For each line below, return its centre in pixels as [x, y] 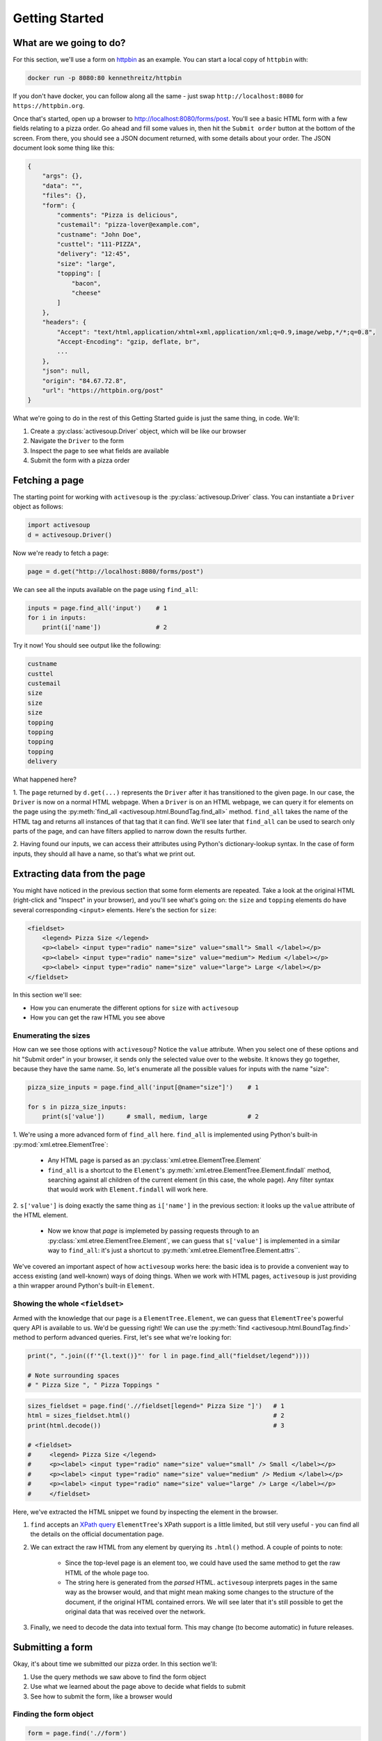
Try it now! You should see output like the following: [87, 646]
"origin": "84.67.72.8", [85, 381]
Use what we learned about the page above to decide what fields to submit [138, 1687]
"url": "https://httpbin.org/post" [103, 390]
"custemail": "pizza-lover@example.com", [128, 225]
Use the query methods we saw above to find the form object [118, 1677]
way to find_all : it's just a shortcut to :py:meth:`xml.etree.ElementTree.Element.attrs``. [174, 1251]
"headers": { [64, 322]
